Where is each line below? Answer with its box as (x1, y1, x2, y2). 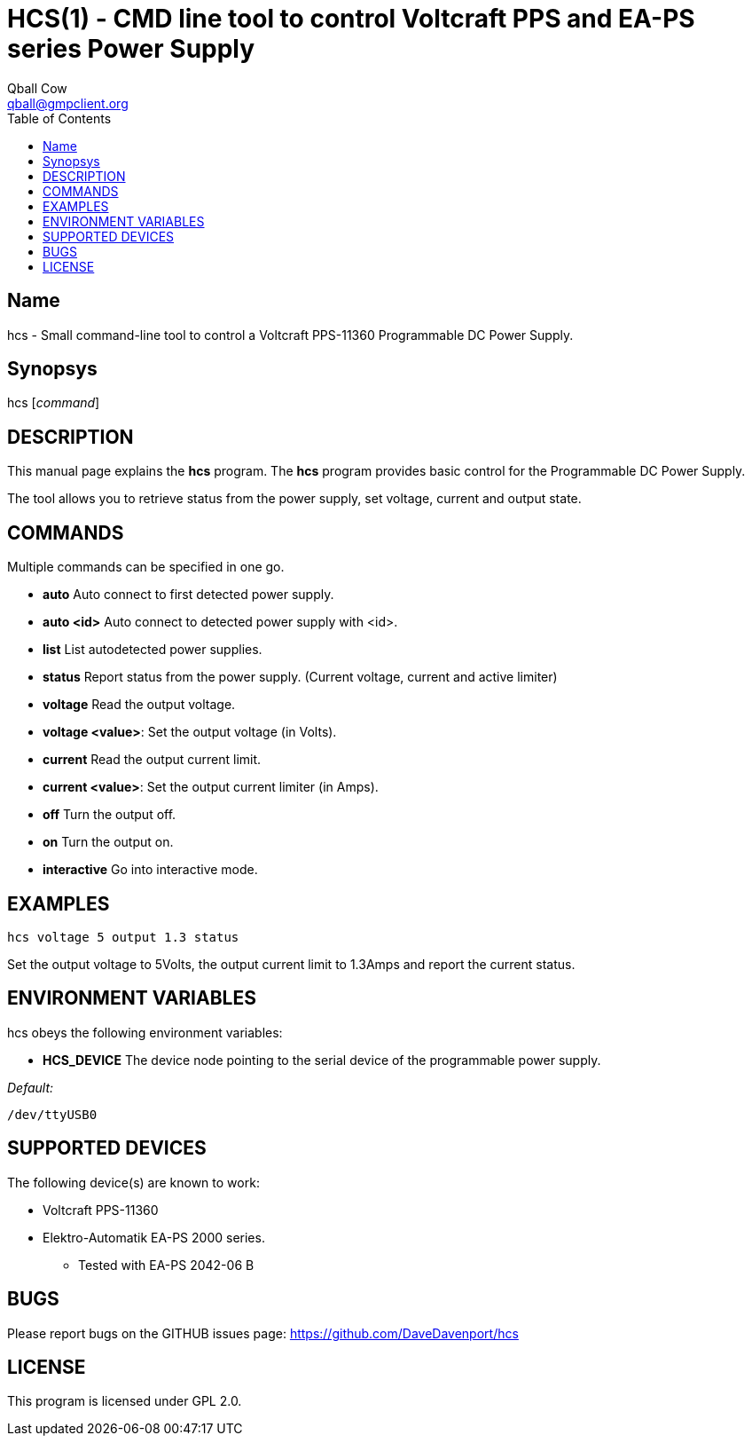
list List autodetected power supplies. (43, 642, 262, 658)
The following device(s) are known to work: (7, 1174, 260, 1190)
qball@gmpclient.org (7, 95, 129, 111)
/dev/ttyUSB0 (7, 1107, 98, 1122)
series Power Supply (7, 34, 255, 64)
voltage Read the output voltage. (43, 697, 236, 713)
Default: (7, 1079, 54, 1095)
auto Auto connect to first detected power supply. (43, 587, 334, 603)
